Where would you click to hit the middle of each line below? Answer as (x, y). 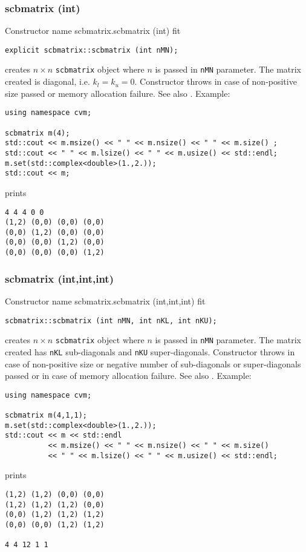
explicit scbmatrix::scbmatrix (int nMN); (92, 50)
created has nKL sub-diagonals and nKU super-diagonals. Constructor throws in (150, 351)
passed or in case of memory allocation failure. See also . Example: (128, 376)
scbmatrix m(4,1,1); (46, 416)
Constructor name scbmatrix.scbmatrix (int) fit (93, 31)
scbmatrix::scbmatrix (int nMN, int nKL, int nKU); (111, 320)
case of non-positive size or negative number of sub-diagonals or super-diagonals (153, 363)
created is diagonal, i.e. (47, 81)
